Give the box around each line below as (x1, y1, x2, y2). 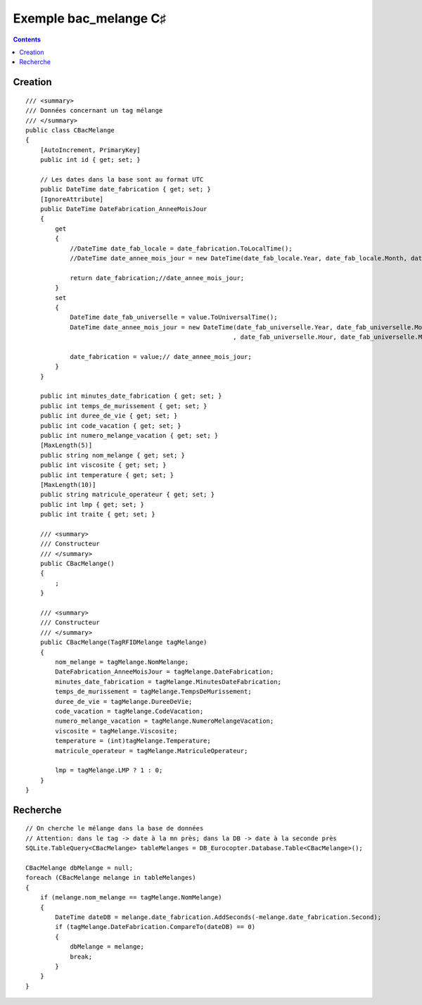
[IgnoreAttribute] (39, 195, 104, 203)
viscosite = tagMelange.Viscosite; (55, 727, 178, 735)
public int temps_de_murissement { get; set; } (39, 402, 207, 410)
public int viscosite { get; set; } (39, 461, 167, 469)
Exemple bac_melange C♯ (13, 11, 167, 26)
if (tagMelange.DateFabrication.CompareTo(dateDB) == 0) (55, 923, 256, 931)
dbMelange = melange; (70, 943, 144, 951)
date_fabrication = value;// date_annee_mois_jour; (70, 353, 252, 360)
